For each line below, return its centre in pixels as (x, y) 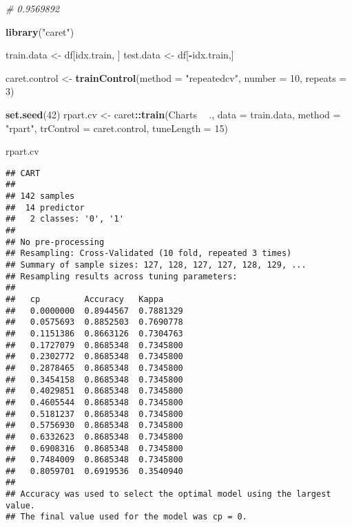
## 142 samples (40, 196)
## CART (23, 173)
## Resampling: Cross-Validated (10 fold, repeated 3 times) (149, 254)
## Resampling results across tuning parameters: (122, 276)
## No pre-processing (55, 242)
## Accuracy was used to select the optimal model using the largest (168, 494)
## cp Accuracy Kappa (85, 299)
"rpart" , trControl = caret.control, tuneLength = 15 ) (117, 128)
